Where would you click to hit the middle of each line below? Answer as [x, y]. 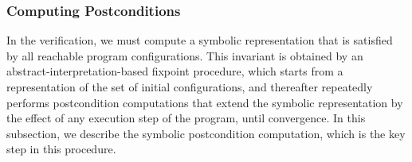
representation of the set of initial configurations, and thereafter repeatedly [190, 87]
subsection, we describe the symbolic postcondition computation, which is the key [206, 133]
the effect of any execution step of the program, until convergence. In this [186, 118]
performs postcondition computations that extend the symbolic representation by [205, 102]
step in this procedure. [61, 149]
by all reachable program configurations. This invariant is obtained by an [185, 55]
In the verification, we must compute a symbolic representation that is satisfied [200, 40]
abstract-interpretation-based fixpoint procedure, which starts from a [175, 71]
